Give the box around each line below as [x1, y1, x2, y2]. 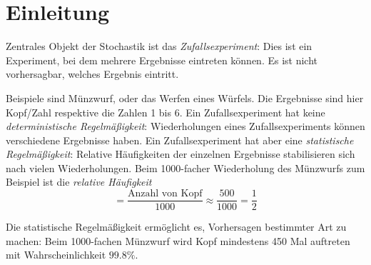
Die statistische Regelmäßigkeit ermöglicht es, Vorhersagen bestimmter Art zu [6, 219, 347, 234]
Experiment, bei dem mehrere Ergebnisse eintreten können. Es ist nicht [6, 52, 318, 67]
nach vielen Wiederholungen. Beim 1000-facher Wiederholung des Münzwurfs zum [6, 160, 365, 175]
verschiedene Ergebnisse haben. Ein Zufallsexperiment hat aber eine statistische [6, 132, 354, 147]
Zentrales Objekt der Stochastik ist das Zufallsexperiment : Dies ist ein [6, 39, 312, 54]
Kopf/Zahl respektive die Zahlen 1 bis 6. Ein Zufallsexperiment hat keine [6, 104, 325, 119]
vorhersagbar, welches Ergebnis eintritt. [6, 66, 179, 81]
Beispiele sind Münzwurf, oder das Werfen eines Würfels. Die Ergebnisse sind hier [6, 90, 364, 105]
